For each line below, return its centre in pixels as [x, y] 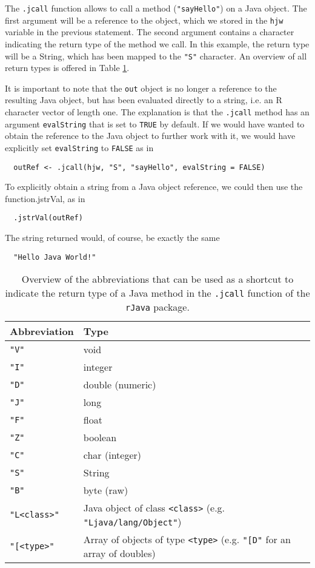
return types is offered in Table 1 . [67, 68]
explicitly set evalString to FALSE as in [79, 147]
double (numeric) [120, 385]
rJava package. [157, 307]
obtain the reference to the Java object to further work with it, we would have [150, 136]
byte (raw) [106, 490]
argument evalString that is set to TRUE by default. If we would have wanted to [155, 123]
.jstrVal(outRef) [48, 218]
